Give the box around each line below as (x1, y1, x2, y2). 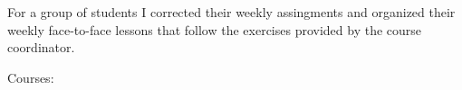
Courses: (7, 67, 54, 86)
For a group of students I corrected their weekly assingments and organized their (7, 3, 456, 21)
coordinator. (7, 38, 75, 57)
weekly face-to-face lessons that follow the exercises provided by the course (7, 20, 422, 39)
